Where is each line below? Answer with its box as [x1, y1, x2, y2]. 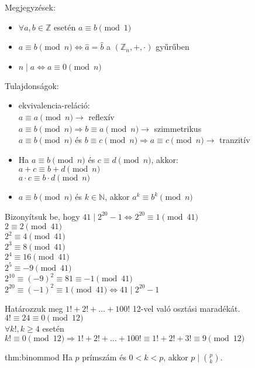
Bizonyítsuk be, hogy [5, 210, 80, 222]
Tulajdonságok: [5, 79, 59, 91]
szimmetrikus [154, 122, 202, 134]
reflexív [88, 110, 115, 122]
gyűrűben [156, 40, 189, 53]
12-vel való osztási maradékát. [132, 302, 240, 314]
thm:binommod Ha [5, 350, 73, 363]
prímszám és [82, 350, 126, 363]
